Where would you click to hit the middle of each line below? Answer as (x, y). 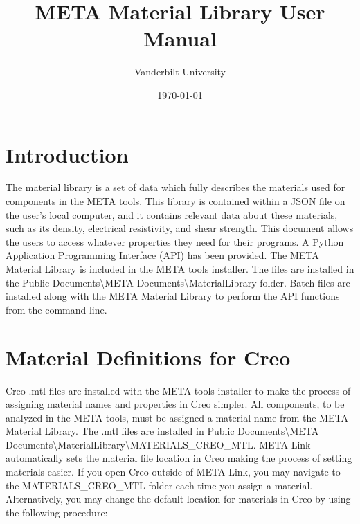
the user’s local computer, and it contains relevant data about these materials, (172, 214)
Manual (180, 38)
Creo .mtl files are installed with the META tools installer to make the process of (178, 390)
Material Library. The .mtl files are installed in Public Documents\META (162, 431)
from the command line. (56, 309)
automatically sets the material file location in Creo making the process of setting (179, 458)
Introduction (67, 154)
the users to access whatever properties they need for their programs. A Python (175, 241)
